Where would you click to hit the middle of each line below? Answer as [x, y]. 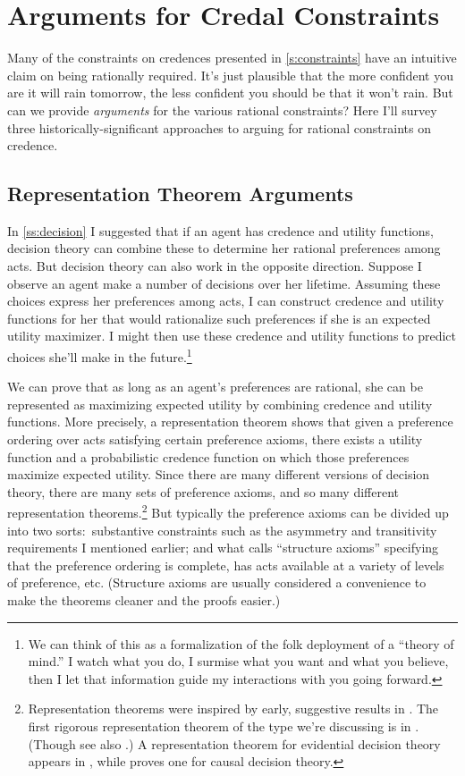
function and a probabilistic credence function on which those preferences [208, 456]
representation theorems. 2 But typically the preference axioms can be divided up [228, 511]
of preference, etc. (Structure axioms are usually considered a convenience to [217, 582]
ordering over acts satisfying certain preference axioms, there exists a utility [215, 439]
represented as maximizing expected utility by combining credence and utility [220, 404]
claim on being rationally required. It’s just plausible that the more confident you [230, 75]
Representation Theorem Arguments [180, 194]
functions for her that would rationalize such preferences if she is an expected [219, 318]
